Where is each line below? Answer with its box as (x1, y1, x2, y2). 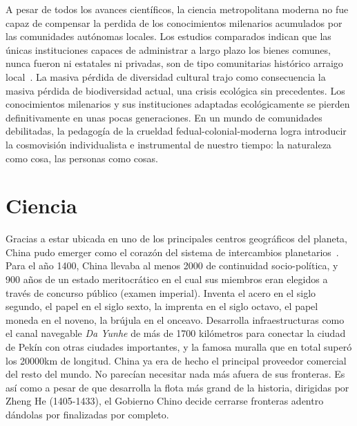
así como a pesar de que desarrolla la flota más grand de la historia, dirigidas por (6, 380, 349, 394)
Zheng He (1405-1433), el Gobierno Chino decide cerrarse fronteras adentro (6, 394, 324, 408)
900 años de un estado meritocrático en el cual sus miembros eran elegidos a (6, 272, 328, 287)
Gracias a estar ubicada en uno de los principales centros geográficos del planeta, (6, 231, 348, 246)
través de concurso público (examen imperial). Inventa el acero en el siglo (6, 285, 316, 300)
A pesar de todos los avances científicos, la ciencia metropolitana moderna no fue (6, 2, 349, 16)
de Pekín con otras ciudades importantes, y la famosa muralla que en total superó (6, 340, 352, 354)
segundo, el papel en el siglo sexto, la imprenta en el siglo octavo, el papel (6, 299, 318, 313)
